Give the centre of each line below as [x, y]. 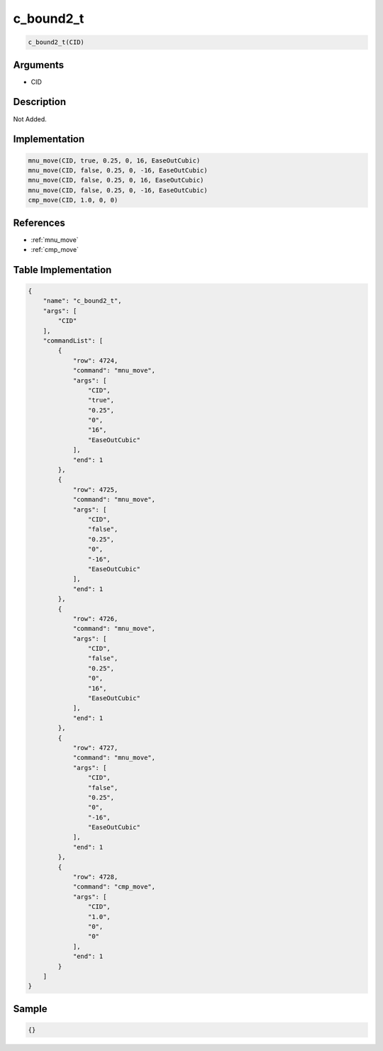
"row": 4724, [95, 361]
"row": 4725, [95, 489]
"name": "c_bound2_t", [82, 301]
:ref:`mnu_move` [55, 240]
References [39, 222]
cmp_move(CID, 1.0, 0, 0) [73, 200]
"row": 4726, [95, 618]
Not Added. [30, 119]
